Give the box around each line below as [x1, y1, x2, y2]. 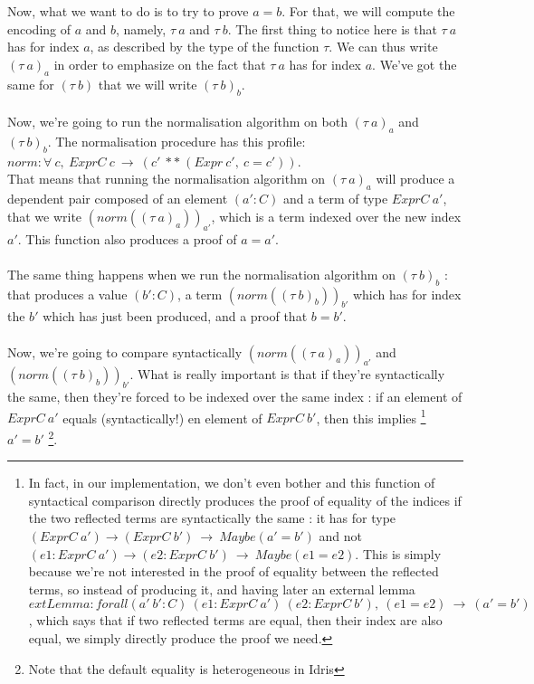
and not [319, 526, 363, 545]
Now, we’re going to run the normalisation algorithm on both [7, 112, 348, 131]
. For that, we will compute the [281, 2, 455, 21]
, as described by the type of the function [90, 37, 319, 56]
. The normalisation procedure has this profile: [47, 131, 306, 150]
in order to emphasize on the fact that [53, 54, 266, 73]
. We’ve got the [372, 54, 457, 73]
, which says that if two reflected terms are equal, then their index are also [28, 611, 443, 630]
